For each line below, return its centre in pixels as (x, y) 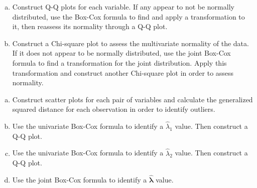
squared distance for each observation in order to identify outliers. (114, 109)
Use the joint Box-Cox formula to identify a (80, 179)
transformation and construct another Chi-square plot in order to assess (123, 72)
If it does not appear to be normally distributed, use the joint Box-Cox (121, 53)
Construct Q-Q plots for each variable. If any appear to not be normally (123, 7)
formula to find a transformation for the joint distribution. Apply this (119, 62)
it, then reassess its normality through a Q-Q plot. (90, 26)
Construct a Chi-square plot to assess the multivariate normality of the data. (131, 43)
